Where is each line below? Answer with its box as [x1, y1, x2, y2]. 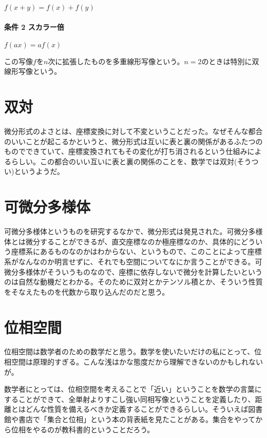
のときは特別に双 [201, 55, 259, 66]
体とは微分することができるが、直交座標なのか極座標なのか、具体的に [4, 236, 241, 246]
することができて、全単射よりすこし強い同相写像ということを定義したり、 [4, 393, 255, 404]
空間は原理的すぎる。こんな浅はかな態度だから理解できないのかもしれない [11, 356, 263, 367]
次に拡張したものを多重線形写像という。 [48, 55, 184, 66]
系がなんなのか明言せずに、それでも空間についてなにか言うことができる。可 [4, 256, 262, 266]
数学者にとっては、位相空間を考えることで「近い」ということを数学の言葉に [4, 384, 262, 394]
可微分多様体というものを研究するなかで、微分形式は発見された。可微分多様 [4, 226, 263, 237]
